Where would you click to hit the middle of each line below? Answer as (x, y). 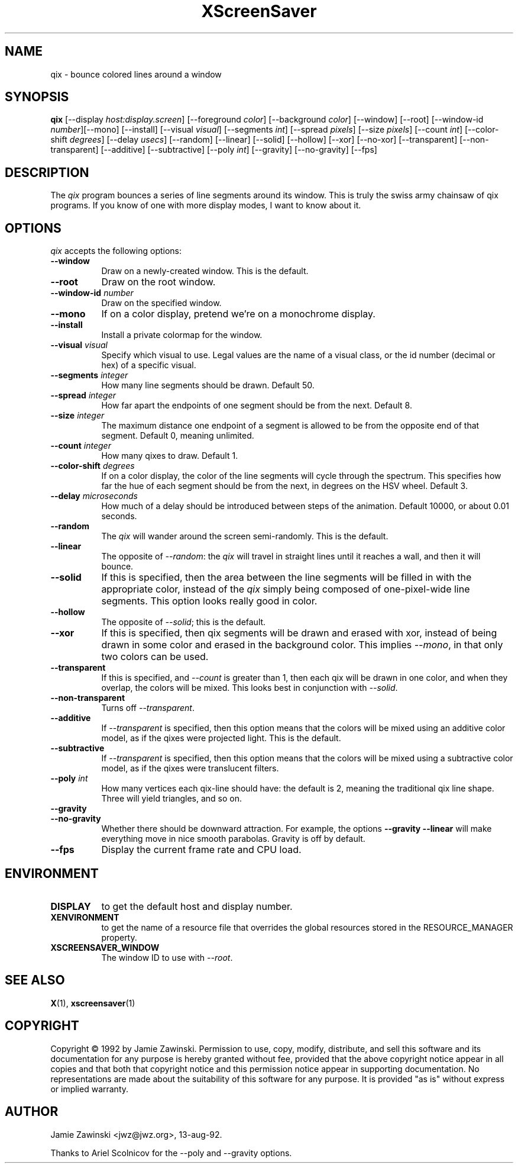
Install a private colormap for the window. (182, 335)
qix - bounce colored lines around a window (136, 74)
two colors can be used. (155, 657)
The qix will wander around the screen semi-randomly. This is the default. (245, 536)
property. (119, 937)
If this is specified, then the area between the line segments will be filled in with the (286, 577)
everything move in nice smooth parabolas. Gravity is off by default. (233, 839)
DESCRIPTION (47, 172)
